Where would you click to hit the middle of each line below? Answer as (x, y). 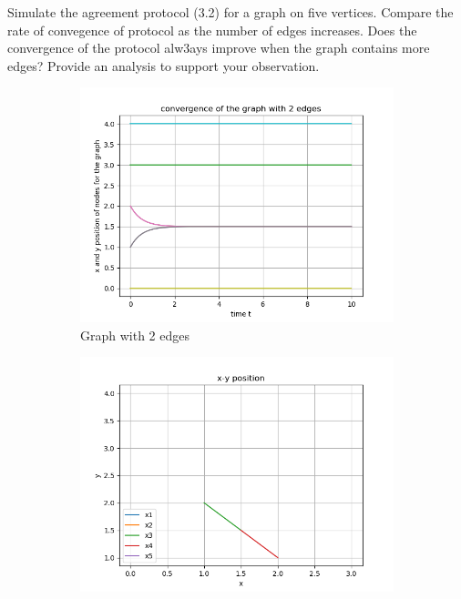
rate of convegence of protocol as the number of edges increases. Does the (212, 30)
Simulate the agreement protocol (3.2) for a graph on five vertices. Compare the (230, 12)
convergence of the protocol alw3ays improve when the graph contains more (219, 48)
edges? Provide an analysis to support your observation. (164, 65)
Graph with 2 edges (135, 335)
